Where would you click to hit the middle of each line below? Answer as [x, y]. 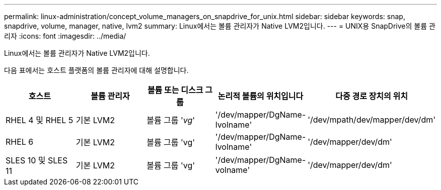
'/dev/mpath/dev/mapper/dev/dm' [372, 120]
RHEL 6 [20, 142]
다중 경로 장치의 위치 [372, 96]
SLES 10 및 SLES [37, 160]
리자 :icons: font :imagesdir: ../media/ [65, 36]
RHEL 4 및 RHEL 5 [40, 120]
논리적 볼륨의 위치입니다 [261, 96]
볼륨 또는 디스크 [175, 90]
